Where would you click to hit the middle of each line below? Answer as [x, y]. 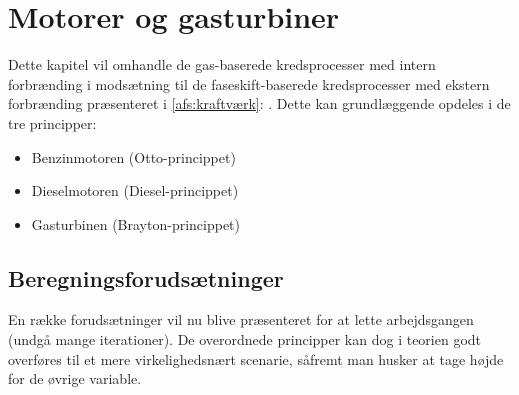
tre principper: [52, 122]
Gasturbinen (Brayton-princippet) [136, 223]
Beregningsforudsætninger [146, 277]
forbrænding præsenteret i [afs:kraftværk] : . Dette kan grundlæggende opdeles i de [259, 103]
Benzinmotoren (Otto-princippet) [133, 156]
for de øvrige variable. [75, 378]
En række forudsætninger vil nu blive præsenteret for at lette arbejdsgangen [241, 319]
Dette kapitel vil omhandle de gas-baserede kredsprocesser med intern [222, 64]
